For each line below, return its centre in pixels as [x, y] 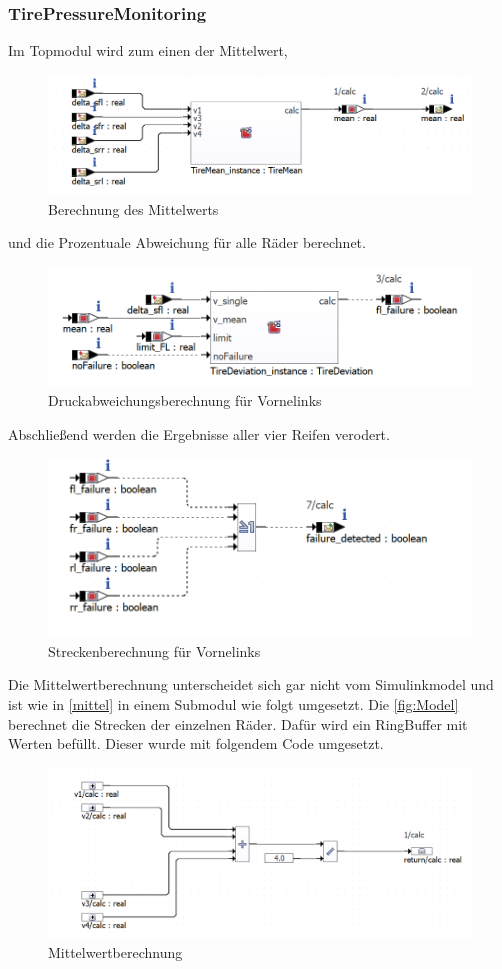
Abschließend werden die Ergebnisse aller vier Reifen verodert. [199, 434]
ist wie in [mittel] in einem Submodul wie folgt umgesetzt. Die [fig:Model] [233, 703]
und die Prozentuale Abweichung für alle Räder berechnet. [187, 242]
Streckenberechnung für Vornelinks [154, 650]
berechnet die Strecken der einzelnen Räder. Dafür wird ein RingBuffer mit [238, 723]
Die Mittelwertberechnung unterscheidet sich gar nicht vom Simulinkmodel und [251, 684]
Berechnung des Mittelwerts [133, 208]
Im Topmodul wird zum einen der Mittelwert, [148, 50]
